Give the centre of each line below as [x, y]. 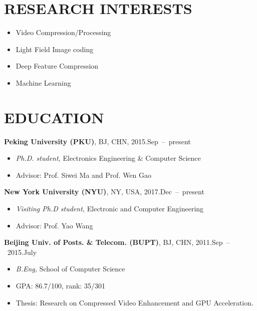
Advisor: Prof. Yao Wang [54, 225]
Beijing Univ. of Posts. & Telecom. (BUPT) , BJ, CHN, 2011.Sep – [117, 242]
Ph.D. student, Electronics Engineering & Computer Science [108, 158]
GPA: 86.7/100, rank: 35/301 [60, 285]
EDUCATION [54, 117]
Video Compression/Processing [63, 32]
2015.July [22, 252]
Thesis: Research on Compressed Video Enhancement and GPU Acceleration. [135, 302]
